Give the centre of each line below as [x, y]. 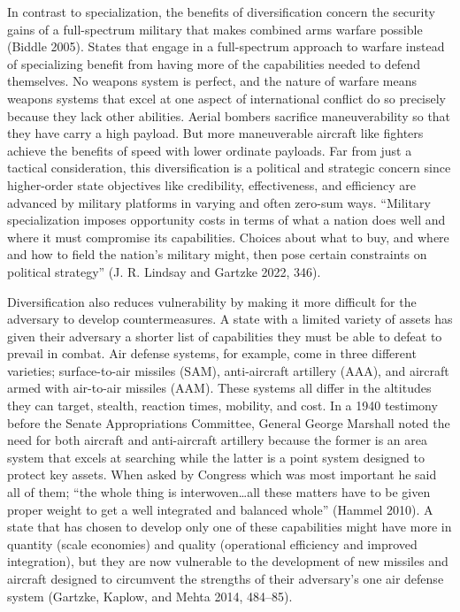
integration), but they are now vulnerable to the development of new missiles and [228, 561]
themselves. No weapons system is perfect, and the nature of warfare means [212, 81]
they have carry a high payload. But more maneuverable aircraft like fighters [215, 133]
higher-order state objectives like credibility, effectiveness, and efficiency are [212, 184]
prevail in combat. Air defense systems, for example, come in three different [212, 353]
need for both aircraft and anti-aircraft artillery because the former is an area [218, 440]
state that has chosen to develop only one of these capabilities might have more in [230, 527]
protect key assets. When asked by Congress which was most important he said [222, 474]
